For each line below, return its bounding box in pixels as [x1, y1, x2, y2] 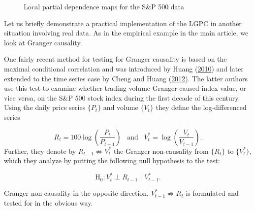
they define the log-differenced [156, 102, 247, 112]
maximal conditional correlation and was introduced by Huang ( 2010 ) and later [4, 63, 244, 73]
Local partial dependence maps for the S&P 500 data [24, 1, 185, 11]
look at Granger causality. [4, 37, 82, 47]
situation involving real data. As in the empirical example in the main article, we [4, 28, 249, 38]
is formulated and [186, 188, 239, 198]
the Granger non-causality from [113, 145, 209, 156]
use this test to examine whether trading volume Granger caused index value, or [4, 83, 246, 93]
